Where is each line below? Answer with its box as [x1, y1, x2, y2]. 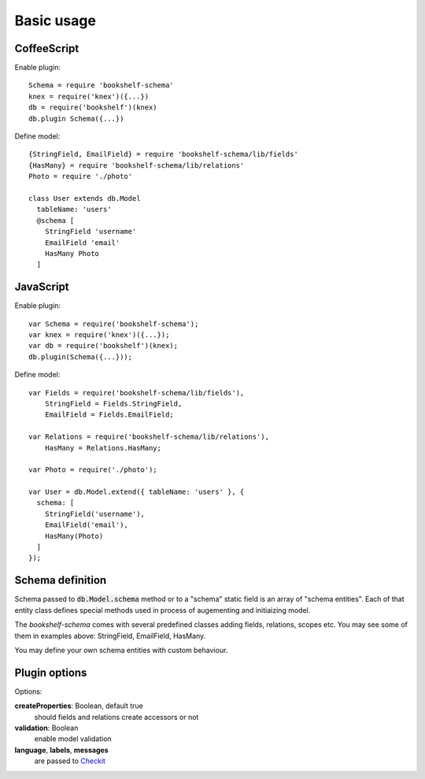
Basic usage [14, 12, 96, 29]
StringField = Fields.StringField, [44, 399, 183, 408]
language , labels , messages [14, 745, 109, 755]
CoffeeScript [14, 42, 79, 55]
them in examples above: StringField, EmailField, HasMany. [14, 631, 206, 640]
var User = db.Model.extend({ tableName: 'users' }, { [28, 488, 245, 496]
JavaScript [14, 280, 70, 294]
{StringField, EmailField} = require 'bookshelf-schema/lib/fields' [28, 150, 298, 159]
